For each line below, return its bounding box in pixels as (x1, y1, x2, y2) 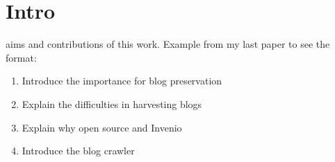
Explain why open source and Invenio (22, 120, 182, 134)
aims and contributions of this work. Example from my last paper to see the (6, 37, 330, 51)
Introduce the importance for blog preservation (22, 73, 222, 88)
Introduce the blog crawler (22, 143, 135, 158)
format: (6, 50, 37, 64)
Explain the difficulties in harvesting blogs (22, 96, 202, 111)
